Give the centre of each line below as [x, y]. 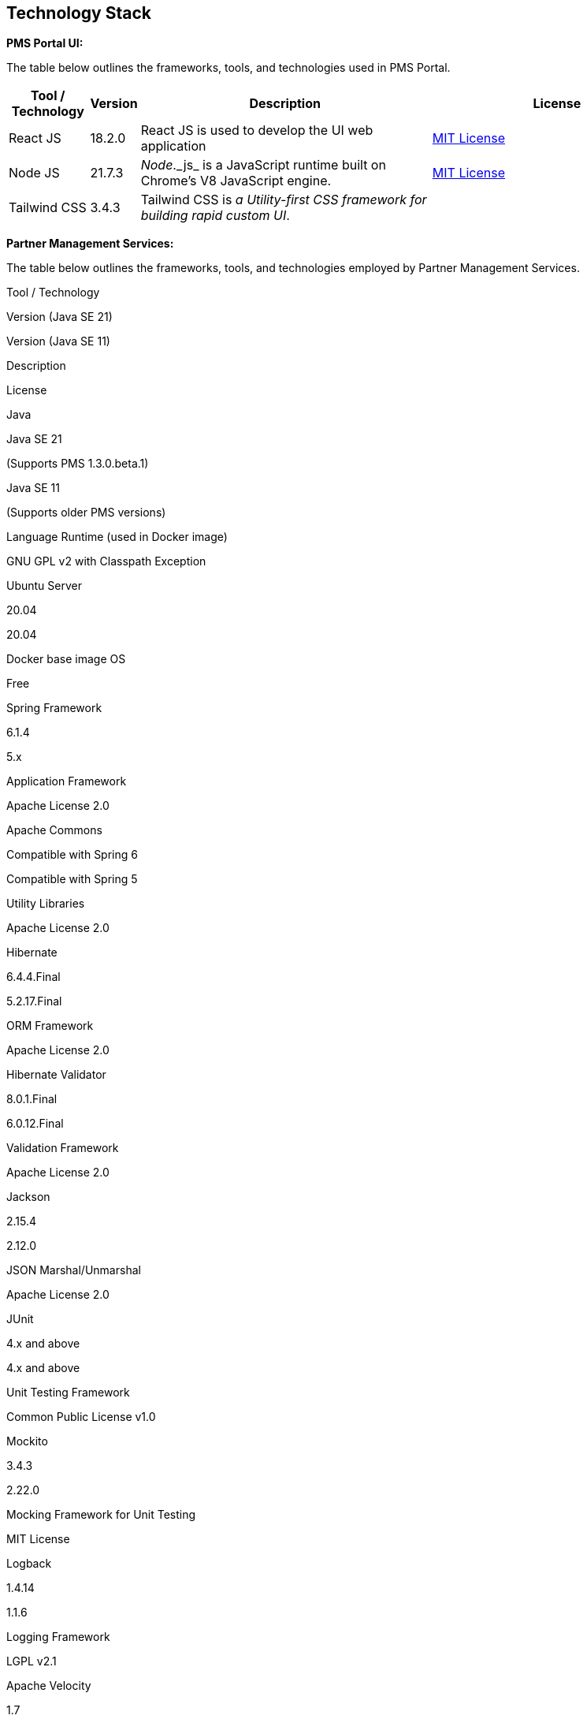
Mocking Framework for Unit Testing [101, 1515]
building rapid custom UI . [215, 216]
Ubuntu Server [44, 586]
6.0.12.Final [35, 1124]
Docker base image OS [66, 659]
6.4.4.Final [33, 977]
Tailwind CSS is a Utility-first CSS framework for [284, 200]
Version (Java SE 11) [58, 341]
